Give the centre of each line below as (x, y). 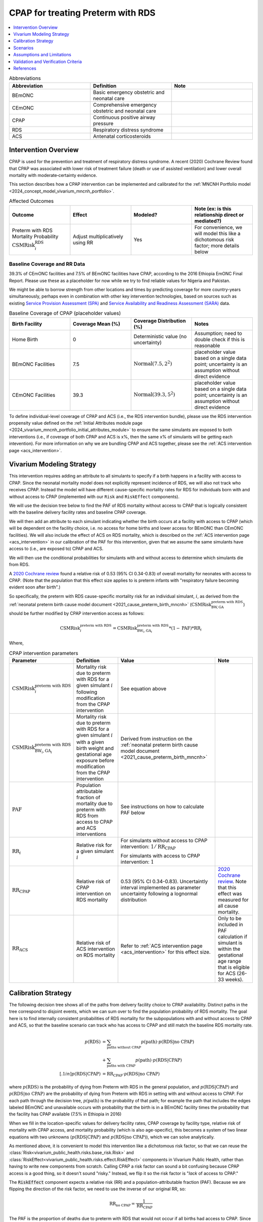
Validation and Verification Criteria (48, 62)
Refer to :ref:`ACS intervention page (161, 946)
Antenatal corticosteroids (122, 136)
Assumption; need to (218, 333)
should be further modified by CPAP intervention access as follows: (77, 613)
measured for (233, 899)
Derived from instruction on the (156, 739)
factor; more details (217, 245)
